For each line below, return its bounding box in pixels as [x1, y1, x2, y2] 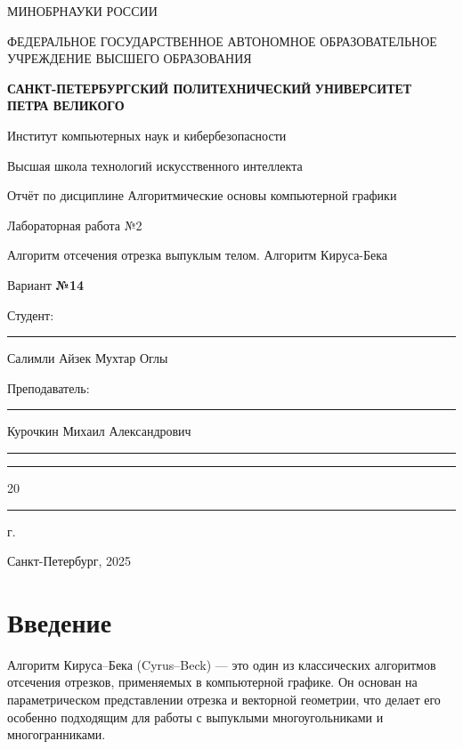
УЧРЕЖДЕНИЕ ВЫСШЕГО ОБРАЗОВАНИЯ [7, 49, 252, 68]
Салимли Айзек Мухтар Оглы [7, 349, 168, 367]
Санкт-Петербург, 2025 [7, 552, 131, 570]
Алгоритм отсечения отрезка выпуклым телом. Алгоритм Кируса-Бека [7, 246, 388, 264]
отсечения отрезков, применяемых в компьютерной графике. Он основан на [7, 672, 418, 691]
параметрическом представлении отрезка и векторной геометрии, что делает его [7, 690, 441, 708]
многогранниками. [7, 725, 106, 744]
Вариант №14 [7, 275, 85, 294]
